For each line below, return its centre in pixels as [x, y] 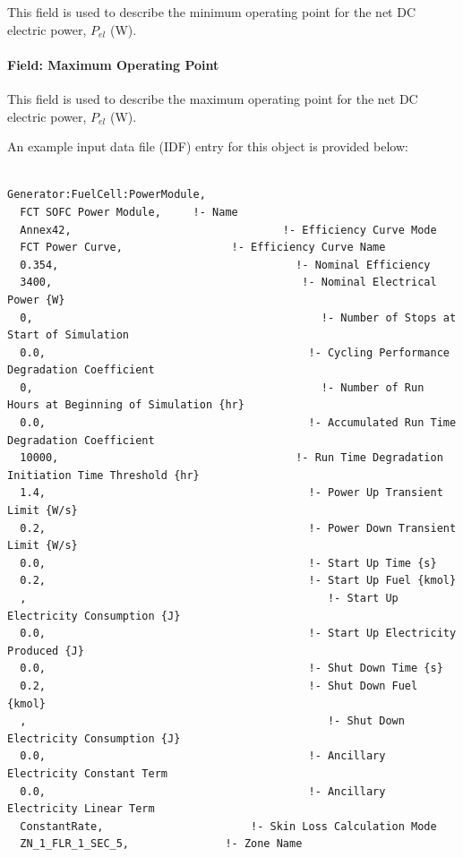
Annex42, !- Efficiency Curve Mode [228, 230]
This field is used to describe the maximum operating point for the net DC [213, 98]
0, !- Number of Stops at [238, 317]
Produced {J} [46, 651]
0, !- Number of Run [222, 387]
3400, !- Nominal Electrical [228, 283]
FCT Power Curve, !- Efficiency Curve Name [203, 248]
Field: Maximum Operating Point [113, 64]
